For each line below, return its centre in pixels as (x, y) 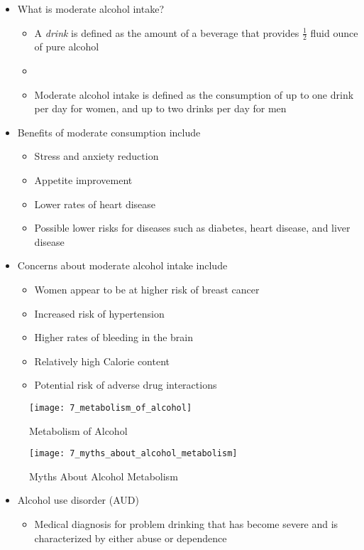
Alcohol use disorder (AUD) (78, 500)
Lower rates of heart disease (95, 204)
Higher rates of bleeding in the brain (114, 337)
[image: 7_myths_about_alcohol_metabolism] (133, 454)
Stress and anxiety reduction (96, 156)
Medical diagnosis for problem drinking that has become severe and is (186, 524)
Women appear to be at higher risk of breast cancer (147, 289)
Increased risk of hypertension (99, 313)
